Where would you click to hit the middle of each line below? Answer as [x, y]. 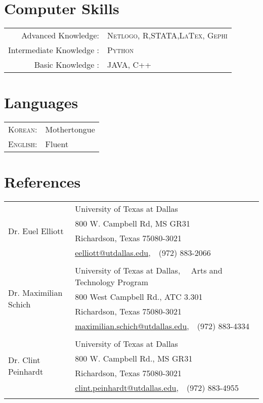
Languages [41, 102]
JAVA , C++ [129, 65]
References [42, 182]
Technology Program [112, 282]
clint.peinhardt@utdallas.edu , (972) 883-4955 [157, 388]
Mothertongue [70, 129]
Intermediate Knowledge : [54, 50]
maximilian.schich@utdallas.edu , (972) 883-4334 [162, 326]
